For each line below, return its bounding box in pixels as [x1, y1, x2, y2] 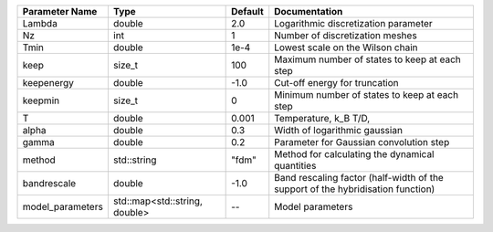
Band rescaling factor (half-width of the [274, 172, 445, 184]
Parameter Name [22, 5, 98, 17]
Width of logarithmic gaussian [274, 124, 404, 136]
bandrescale [22, 177, 77, 189]
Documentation [274, 5, 343, 17]
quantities [274, 160, 317, 172]
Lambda [22, 17, 58, 29]
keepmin [22, 94, 59, 107]
